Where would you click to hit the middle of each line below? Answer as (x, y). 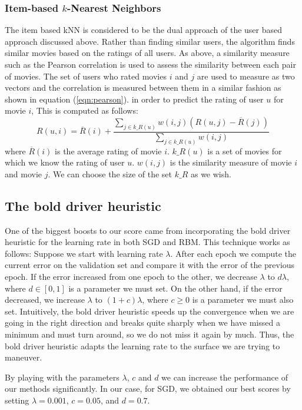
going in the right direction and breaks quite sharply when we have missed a (142, 323)
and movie (23, 173)
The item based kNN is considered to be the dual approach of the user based (144, 30)
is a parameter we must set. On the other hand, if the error (175, 288)
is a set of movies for (245, 151)
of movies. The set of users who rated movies (86, 76)
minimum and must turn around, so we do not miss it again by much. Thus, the (150, 334)
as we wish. (211, 173)
